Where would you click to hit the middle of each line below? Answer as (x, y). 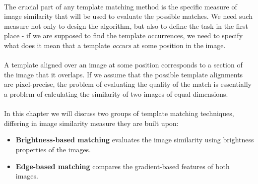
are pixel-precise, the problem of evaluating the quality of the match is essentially (128, 84)
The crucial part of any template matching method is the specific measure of (121, 6)
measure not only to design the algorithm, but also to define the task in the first (126, 26)
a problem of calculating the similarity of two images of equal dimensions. (116, 93)
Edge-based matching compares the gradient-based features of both (123, 166)
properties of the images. (53, 149)
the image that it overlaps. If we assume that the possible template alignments (124, 74)
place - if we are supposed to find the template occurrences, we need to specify (124, 35)
